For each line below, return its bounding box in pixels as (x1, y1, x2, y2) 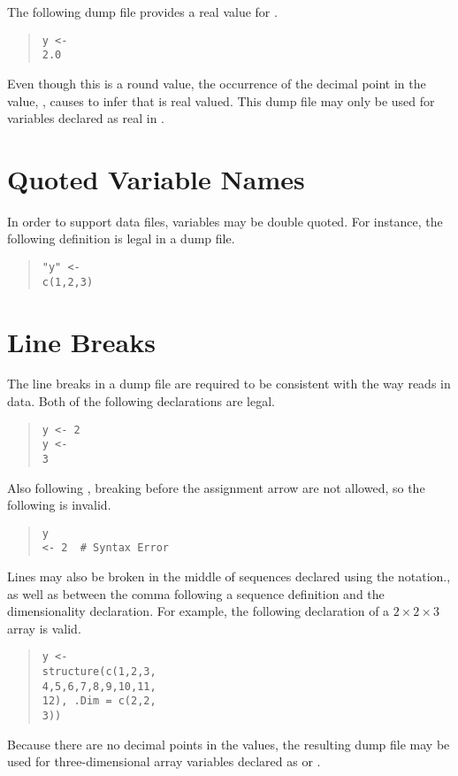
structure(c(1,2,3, (42, 665, 156, 679)
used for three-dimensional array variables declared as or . (7, 752, 321, 771)
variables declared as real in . (7, 109, 164, 127)
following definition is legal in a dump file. (7, 229, 235, 248)
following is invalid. (7, 496, 111, 514)
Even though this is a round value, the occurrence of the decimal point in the (7, 73, 426, 92)
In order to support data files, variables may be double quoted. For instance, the (7, 211, 443, 230)
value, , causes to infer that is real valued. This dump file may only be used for (7, 91, 435, 110)
